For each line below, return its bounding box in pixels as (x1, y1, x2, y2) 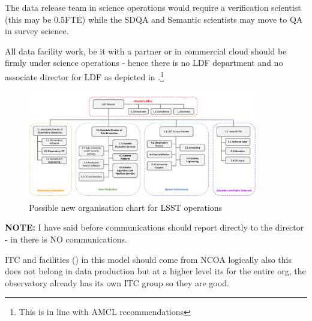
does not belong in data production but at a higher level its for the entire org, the (5, 265, 306, 277)
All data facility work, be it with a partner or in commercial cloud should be (5, 44, 287, 57)
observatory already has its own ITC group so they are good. (5, 276, 229, 289)
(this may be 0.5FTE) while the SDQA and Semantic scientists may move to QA (5, 13, 303, 25)
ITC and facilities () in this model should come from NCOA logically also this (5, 253, 292, 265)
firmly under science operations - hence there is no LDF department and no (5, 56, 283, 69)
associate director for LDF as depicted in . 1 (5, 68, 164, 83)
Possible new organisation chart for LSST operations (29, 201, 223, 213)
